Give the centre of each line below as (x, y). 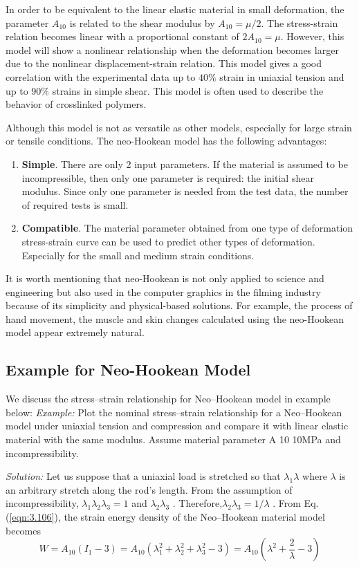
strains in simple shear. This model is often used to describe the (188, 90)
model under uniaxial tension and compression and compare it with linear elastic (177, 426)
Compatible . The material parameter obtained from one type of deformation (187, 228)
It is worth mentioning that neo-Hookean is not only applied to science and (165, 278)
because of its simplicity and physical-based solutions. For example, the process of (179, 305)
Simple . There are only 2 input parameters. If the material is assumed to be (185, 164)
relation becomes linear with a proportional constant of (122, 36)
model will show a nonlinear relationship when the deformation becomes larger (172, 49)
